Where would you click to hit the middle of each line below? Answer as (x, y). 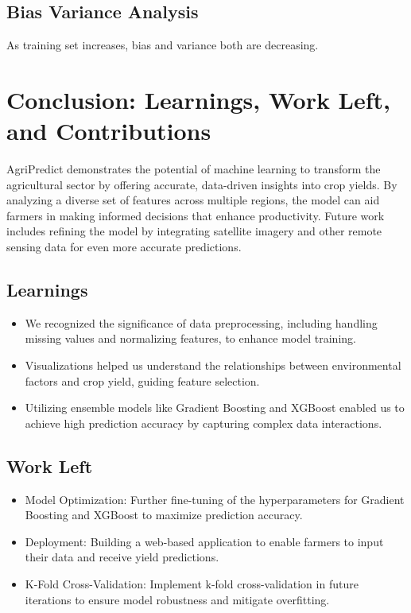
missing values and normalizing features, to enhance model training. (190, 338)
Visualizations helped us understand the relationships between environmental (213, 365)
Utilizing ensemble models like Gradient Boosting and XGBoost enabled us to (215, 407)
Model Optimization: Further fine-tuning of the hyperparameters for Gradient (215, 499)
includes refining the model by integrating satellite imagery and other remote (194, 231)
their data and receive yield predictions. (122, 557)
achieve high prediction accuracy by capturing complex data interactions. (204, 423)
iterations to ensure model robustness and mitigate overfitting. (177, 599)
